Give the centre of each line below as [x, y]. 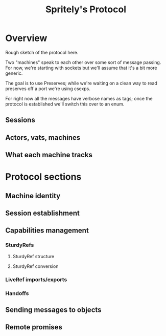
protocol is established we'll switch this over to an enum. [65, 104]
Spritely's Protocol [86, 9]
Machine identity [33, 196]
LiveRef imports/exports [36, 279]
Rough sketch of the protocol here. [42, 52]
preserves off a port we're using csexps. [48, 89]
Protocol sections [43, 177]
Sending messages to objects [53, 310]
